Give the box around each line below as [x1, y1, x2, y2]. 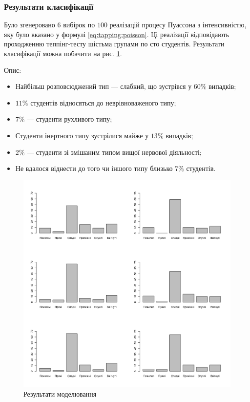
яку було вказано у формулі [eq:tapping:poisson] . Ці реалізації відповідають [4, 29, 229, 39]
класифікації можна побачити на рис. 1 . [4, 48, 122, 58]
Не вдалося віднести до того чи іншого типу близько [15, 163, 173, 173]
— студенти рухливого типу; [27, 114, 112, 124]
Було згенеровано [4, 20, 55, 30]
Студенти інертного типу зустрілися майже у [15, 130, 149, 140]
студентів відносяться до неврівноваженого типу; [30, 97, 176, 107]
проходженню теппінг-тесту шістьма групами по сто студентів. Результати [4, 39, 225, 49]
